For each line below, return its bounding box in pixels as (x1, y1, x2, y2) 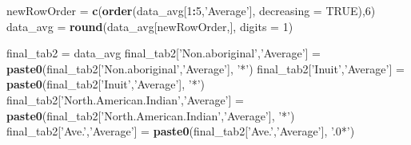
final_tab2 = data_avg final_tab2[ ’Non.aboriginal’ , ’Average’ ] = (6, 45, 321, 61)
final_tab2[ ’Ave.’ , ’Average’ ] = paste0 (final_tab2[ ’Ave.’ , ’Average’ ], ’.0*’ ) (6, 123, 355, 139)
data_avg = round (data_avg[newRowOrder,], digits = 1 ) (6, 18, 293, 34)
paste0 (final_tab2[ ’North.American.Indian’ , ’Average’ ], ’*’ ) (6, 107, 295, 123)
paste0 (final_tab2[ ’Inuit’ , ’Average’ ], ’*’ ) (6, 76, 205, 92)
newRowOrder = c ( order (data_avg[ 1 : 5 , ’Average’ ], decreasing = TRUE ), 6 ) (6, 2, 376, 18)
